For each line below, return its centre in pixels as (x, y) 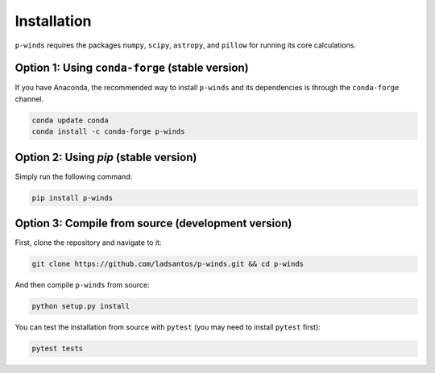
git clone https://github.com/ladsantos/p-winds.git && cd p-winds (168, 264)
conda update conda (70, 120)
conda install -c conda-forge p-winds (108, 132)
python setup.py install (81, 307)
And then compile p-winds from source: (82, 285)
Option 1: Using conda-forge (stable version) (132, 68)
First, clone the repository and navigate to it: (88, 242)
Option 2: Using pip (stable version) (106, 157)
